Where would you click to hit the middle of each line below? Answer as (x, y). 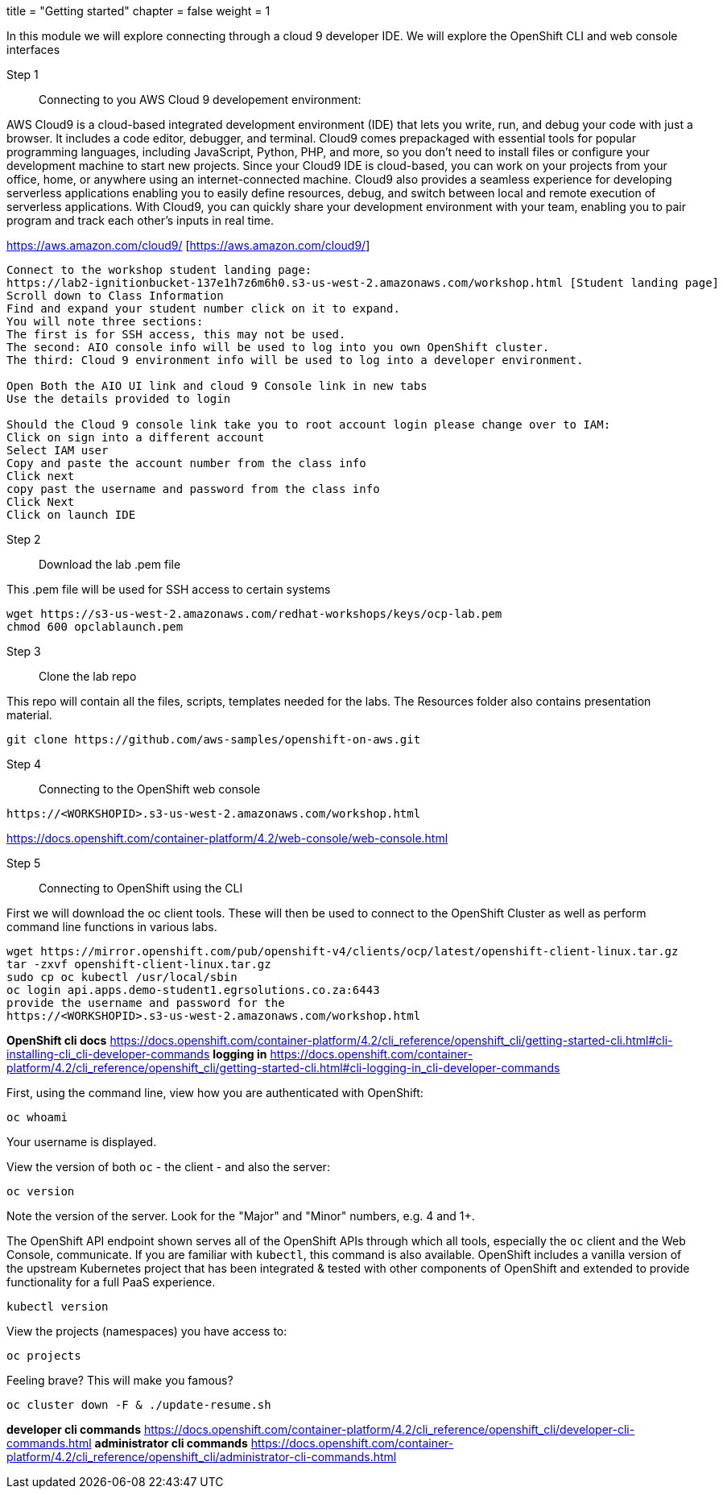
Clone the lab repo (88, 676)
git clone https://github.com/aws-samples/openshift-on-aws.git (214, 739)
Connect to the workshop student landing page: (159, 270)
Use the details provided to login (119, 399)
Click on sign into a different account (136, 437)
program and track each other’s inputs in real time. (140, 220)
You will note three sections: (105, 321)
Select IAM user (58, 450)
